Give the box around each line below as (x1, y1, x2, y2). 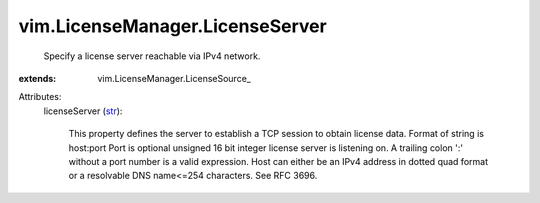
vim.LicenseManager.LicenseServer (18, 15, 327, 37)
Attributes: (18, 91, 62, 103)
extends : (18, 72, 57, 84)
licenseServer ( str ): (43, 105, 123, 117)
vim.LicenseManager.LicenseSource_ (97, 72, 252, 84)
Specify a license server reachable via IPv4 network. (43, 50, 261, 62)
